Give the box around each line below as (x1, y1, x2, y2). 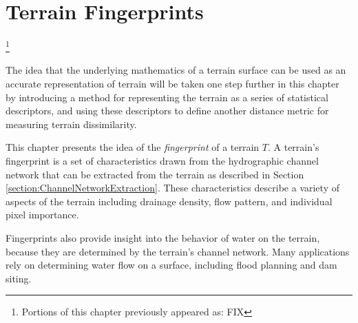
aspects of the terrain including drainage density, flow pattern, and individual (6, 194, 333, 208)
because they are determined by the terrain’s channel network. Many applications (6, 244, 350, 258)
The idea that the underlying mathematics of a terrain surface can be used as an (6, 63, 346, 77)
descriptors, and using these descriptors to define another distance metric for (6, 103, 329, 118)
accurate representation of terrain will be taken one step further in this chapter (6, 76, 339, 90)
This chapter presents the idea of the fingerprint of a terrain (6, 140, 260, 154)
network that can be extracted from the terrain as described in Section (6, 167, 304, 181)
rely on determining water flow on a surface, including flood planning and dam (6, 258, 337, 272)
